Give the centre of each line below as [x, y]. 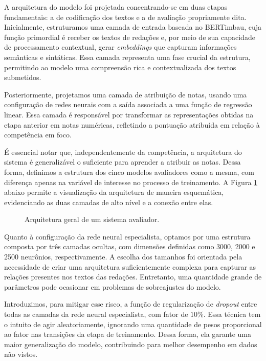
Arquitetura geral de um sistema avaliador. [92, 219]
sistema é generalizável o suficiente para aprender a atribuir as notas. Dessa [123, 162]
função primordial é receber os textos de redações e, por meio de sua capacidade [130, 37]
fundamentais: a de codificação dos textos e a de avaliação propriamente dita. [125, 17]
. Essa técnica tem [232, 314]
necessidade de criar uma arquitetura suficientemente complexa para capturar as [130, 266]
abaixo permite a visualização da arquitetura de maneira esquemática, [114, 192]
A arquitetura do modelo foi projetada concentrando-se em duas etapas [116, 7]
